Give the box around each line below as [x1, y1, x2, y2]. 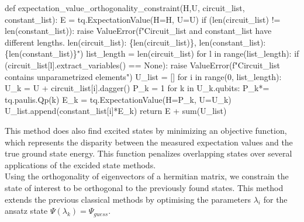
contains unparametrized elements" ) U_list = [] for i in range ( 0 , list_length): [5, 70, 282, 82]
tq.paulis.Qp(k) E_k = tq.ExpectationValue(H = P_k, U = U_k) [5, 93, 232, 105]
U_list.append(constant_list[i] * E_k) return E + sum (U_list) [5, 105, 227, 117]
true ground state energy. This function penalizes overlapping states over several [5, 147, 292, 159]
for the [263, 193, 288, 205]
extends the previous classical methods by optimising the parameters [5, 193, 251, 205]
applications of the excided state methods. [5, 158, 156, 171]
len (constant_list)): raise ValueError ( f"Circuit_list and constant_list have [5, 25, 272, 37]
